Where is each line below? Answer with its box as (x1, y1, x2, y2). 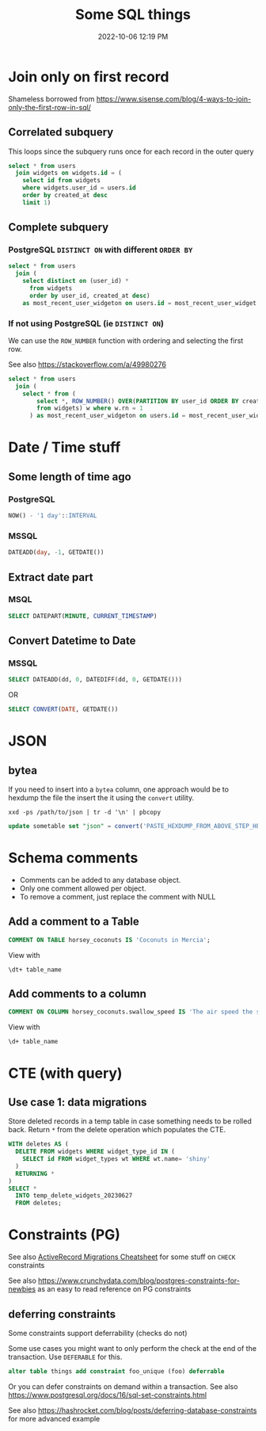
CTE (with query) (8, 1064, 123, 1082)
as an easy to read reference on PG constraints (37, 1284, 192, 1294)
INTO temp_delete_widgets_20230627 (15, 1192, 133, 1200)
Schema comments (8, 849, 139, 867)
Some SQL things (74, 6, 192, 24)
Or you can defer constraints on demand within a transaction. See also (8, 1381, 238, 1391)
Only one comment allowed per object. (19, 883, 146, 893)
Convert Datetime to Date (8, 634, 136, 647)
